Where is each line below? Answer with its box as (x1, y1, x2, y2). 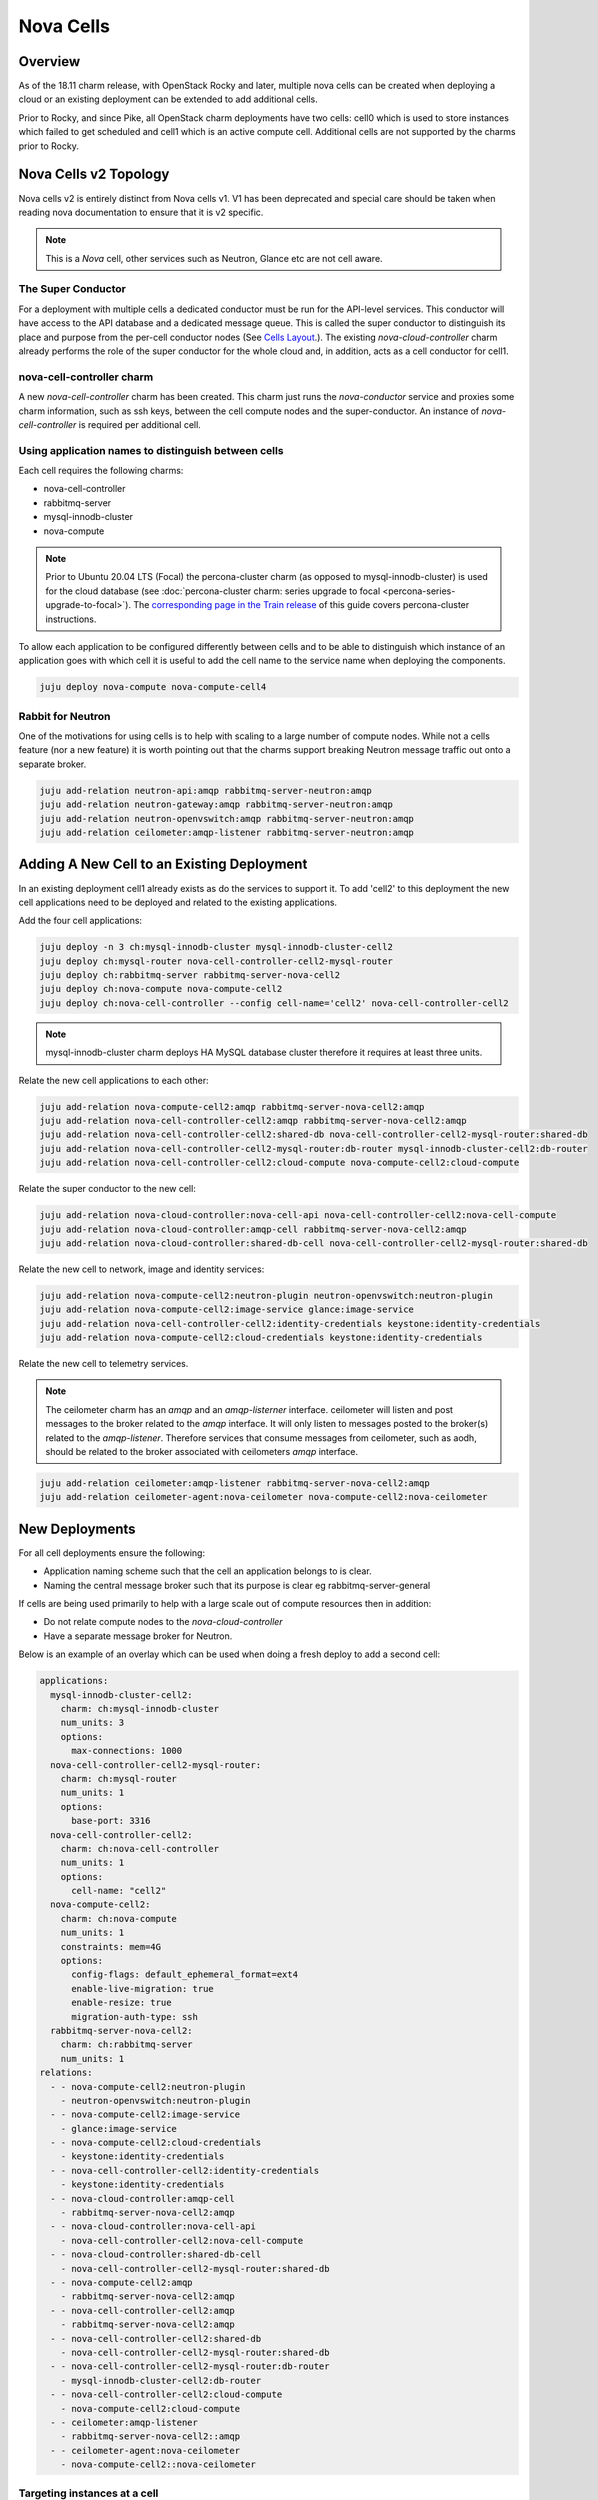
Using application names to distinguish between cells (18, 443, 284, 457)
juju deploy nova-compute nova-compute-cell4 (39, 681, 267, 693)
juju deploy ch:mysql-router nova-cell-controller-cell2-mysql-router (39, 955, 394, 967)
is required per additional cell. (78, 418, 202, 430)
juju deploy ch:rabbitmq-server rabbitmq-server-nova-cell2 (39, 970, 341, 981)
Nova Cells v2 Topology (18, 166, 170, 183)
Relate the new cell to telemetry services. (18, 1358, 189, 1370)
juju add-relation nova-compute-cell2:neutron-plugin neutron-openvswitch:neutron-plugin (39, 1290, 494, 1301)
